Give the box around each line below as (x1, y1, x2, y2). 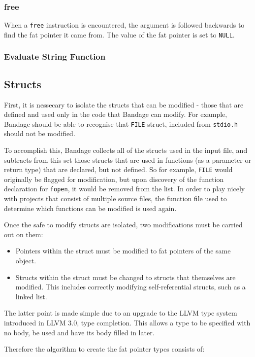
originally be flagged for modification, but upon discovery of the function (4, 174, 224, 184)
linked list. (15, 291, 47, 301)
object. (15, 255, 36, 266)
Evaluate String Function (4, 50, 106, 63)
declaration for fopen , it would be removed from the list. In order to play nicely (4, 183, 245, 194)
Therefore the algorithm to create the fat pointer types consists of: (4, 344, 205, 354)
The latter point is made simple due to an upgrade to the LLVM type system (4, 308, 237, 318)
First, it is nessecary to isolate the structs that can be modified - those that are (4, 99, 244, 109)
